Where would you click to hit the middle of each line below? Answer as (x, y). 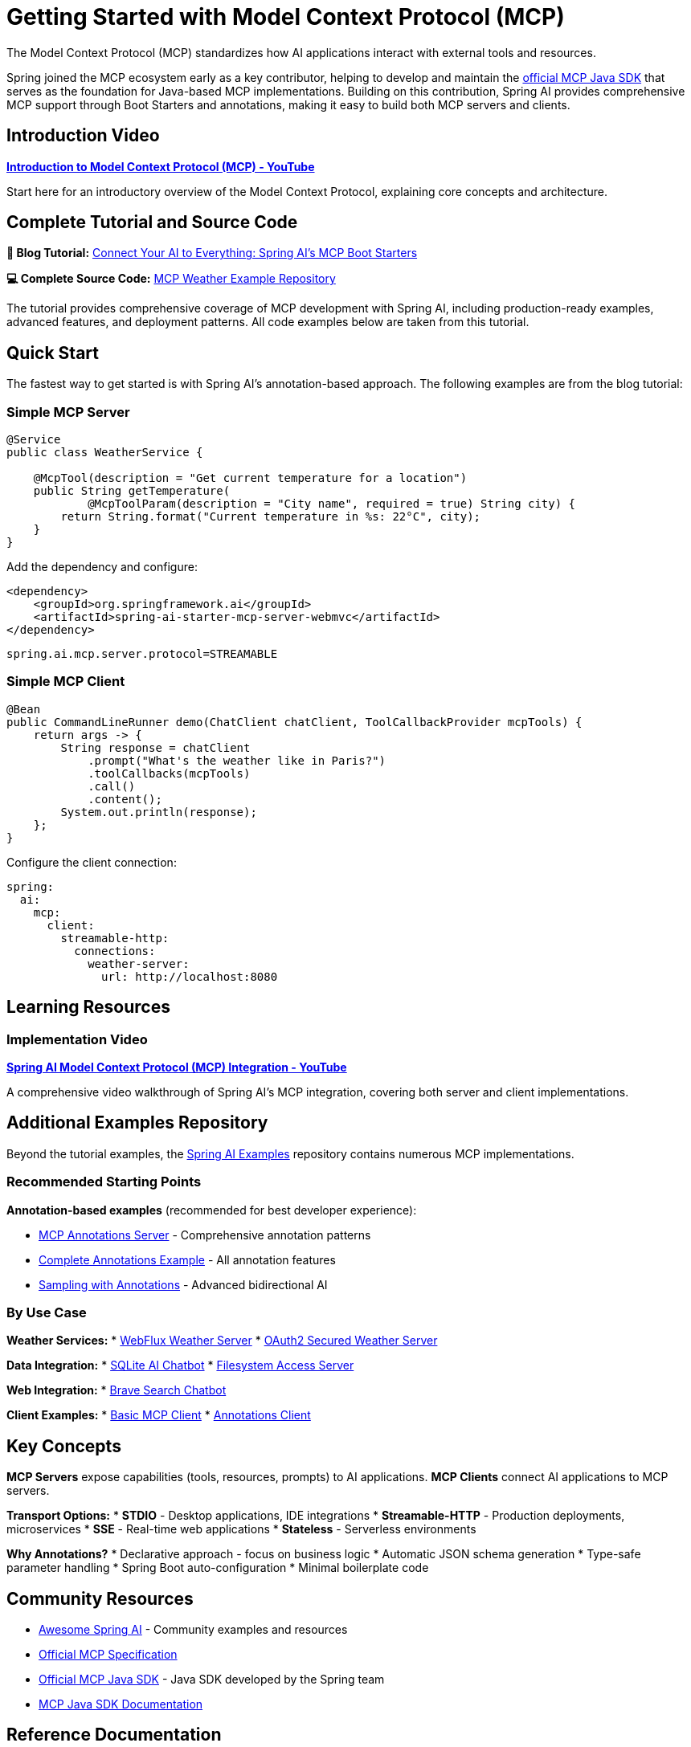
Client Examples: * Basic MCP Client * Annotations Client (159, 1415)
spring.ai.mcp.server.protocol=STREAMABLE (142, 654)
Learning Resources (88, 1007)
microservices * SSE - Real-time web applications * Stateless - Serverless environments (241, 1529)
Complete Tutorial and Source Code (152, 222)
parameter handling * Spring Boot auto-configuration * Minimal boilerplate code (218, 1568)
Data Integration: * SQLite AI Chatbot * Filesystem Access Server (180, 1365)
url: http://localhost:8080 (190, 976)
